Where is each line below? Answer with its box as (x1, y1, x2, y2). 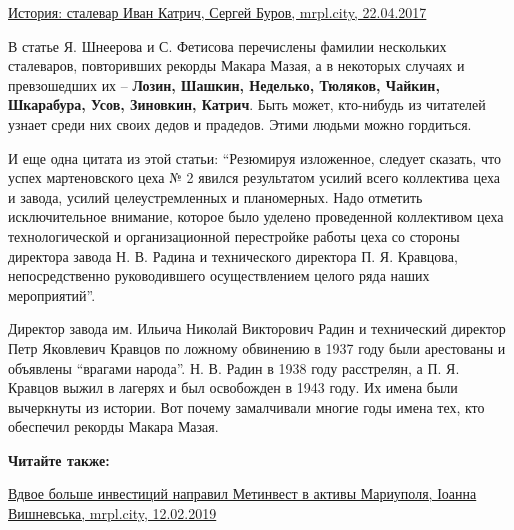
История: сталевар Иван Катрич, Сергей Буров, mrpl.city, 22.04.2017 (8, 2, 427, 22)
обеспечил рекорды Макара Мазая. (8, 416, 219, 437)
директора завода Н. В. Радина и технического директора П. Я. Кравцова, (8, 245, 458, 266)
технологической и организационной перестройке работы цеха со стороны (8, 225, 460, 246)
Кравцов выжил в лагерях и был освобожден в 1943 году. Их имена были (8, 377, 458, 398)
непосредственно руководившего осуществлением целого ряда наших (8, 265, 430, 286)
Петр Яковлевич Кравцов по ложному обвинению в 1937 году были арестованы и (8, 337, 506, 358)
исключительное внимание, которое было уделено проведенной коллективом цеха (8, 206, 504, 227)
